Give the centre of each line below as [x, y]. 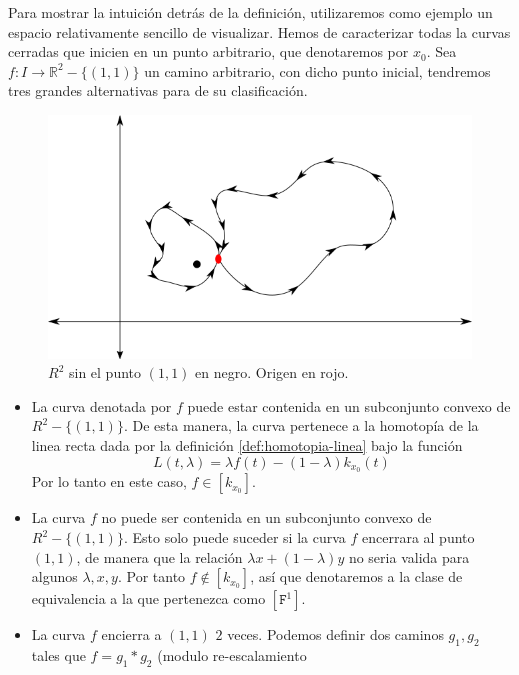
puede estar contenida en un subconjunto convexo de [349, 405]
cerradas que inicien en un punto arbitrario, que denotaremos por [208, 51]
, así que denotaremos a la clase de [356, 576]
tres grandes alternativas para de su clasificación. [158, 90]
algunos [54, 576]
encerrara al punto [418, 537]
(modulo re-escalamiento [232, 654]
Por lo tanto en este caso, [109, 481]
